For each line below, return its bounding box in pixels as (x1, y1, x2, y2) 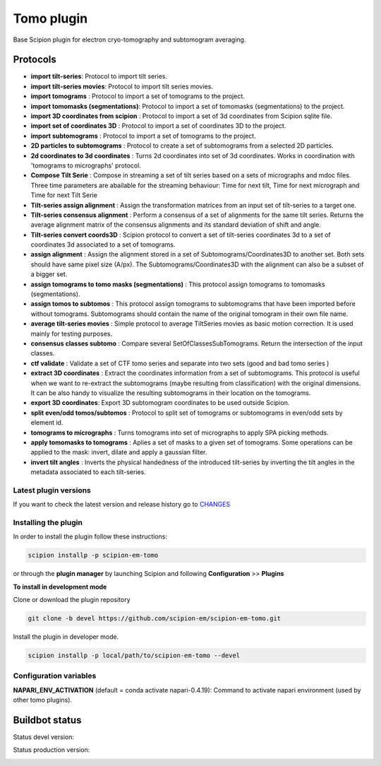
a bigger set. (30, 270, 68, 278)
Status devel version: (13, 733, 74, 741)
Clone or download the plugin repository (13, 596, 131, 604)
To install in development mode (13, 582, 107, 591)
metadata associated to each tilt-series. (30, 468, 146, 476)
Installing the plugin (13, 517, 83, 527)
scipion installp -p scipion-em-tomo (28, 551, 159, 560)
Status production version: (13, 746, 90, 754)
